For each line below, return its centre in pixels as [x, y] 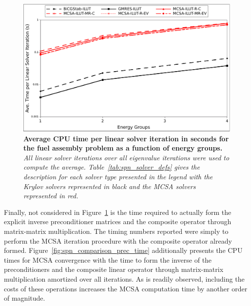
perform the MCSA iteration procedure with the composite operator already [118, 240]
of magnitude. [25, 298]
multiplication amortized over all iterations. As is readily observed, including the [124, 279]
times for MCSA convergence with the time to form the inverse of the [108, 259]
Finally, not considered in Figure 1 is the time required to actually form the [118, 212]
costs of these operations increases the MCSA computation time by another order [126, 288]
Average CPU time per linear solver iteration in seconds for [126, 138]
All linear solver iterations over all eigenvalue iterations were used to [126, 157]
